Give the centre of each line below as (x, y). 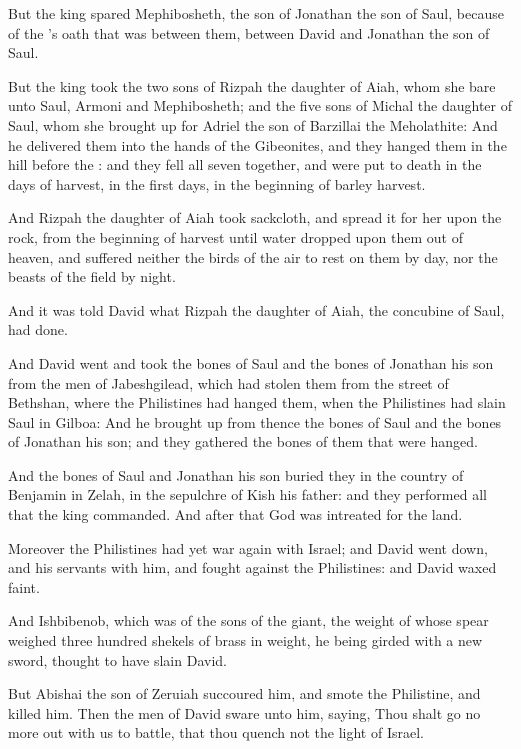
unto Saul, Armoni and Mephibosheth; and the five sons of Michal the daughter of (260, 105)
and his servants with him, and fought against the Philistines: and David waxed (252, 567)
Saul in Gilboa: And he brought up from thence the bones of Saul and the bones (255, 421)
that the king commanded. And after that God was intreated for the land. (235, 514)
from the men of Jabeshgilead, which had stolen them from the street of (228, 382)
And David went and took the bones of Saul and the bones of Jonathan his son (251, 362)
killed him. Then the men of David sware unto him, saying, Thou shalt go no (244, 712)
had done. (38, 329)
